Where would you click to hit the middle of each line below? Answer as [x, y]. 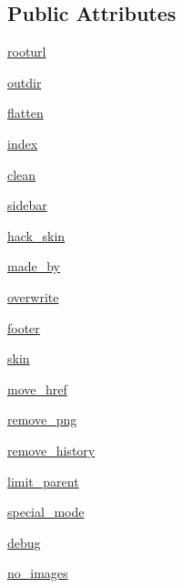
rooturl [27, 52]
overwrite [33, 296]
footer [24, 327]
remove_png [42, 420]
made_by [34, 266]
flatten [25, 113]
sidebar [27, 205]
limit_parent [43, 481]
